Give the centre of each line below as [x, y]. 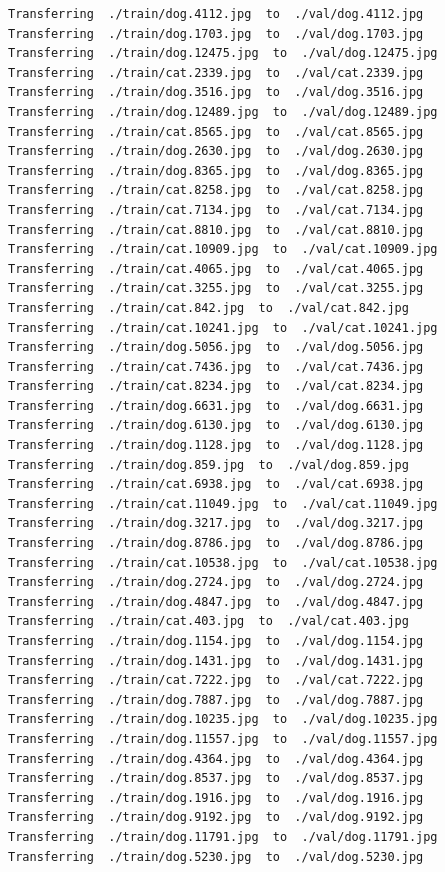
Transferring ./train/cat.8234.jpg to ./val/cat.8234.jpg [216, 386]
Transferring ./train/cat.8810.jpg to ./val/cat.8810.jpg [216, 229]
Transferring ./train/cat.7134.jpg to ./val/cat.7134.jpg [216, 209]
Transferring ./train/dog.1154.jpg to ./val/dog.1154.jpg [216, 641]
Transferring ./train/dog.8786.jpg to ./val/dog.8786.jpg [216, 543]
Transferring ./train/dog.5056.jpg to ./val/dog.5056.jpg [216, 347]
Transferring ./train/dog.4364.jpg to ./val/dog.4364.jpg [216, 758]
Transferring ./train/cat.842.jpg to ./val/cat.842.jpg [208, 307]
